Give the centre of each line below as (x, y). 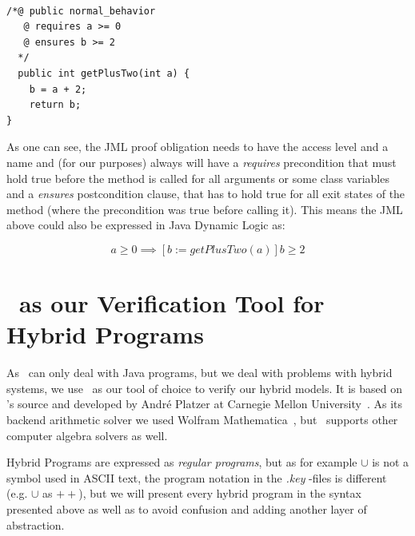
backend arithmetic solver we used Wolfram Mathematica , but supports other (202, 419)
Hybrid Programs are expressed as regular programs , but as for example (182, 462)
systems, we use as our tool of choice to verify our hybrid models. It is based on (204, 388)
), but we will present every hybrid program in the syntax (220, 493)
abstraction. (36, 524)
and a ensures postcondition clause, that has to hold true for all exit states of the (206, 194)
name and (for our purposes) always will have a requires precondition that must (202, 162)
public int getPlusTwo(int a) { (104, 73)
